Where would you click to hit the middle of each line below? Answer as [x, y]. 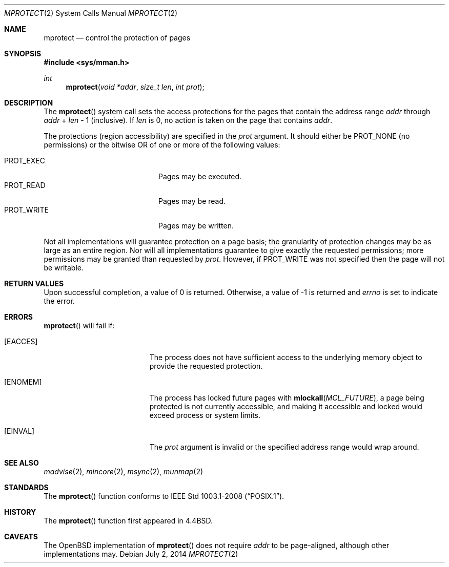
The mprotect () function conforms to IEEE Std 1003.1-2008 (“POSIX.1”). [164, 496]
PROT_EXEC [25, 161]
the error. [59, 301]
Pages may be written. [196, 226]
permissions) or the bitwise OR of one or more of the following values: [162, 145]
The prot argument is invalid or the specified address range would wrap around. [284, 447]
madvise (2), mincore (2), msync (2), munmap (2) [124, 471]
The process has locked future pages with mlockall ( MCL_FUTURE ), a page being [287, 398]
